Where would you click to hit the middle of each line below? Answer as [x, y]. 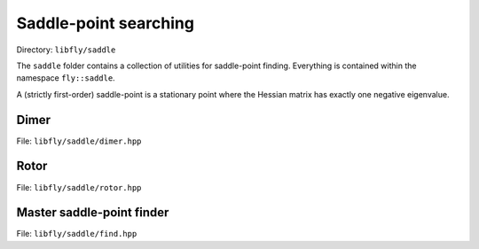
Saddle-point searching [106, 23]
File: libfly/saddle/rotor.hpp [79, 187]
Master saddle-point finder [93, 213]
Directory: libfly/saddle [66, 50]
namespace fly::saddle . [66, 78]
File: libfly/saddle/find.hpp [77, 234]
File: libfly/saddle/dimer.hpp [79, 141]
